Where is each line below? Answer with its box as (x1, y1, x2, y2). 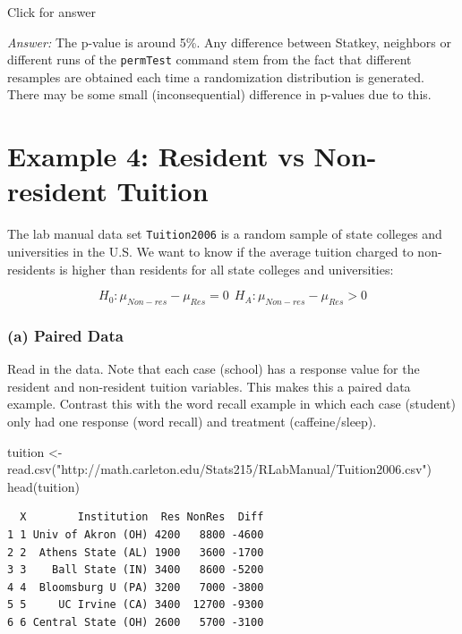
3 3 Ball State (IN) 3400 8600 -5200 (7, 563, 264, 577)
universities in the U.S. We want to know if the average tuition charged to (7, 242, 414, 260)
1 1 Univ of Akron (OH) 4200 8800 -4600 (7, 528, 264, 541)
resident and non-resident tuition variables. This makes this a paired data (7, 376, 411, 395)
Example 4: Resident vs (7, 138, 304, 174)
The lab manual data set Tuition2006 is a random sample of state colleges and (7, 224, 442, 243)
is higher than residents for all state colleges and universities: (59, 259, 394, 278)
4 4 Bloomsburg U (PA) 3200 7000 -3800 (7, 580, 264, 594)
